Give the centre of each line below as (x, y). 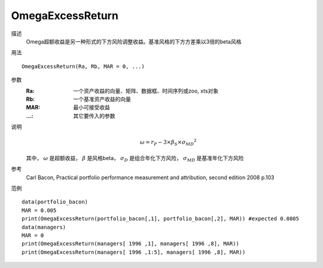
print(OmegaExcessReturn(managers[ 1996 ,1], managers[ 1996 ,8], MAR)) (130, 244)
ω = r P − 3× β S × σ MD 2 (168, 143)
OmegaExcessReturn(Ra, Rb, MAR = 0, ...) (83, 66)
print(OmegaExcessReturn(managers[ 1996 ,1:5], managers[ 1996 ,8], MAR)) (134, 252)
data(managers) (44, 227)
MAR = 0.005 (39, 210)
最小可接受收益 (92, 107)
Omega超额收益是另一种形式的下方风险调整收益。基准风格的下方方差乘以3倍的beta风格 (134, 41)
